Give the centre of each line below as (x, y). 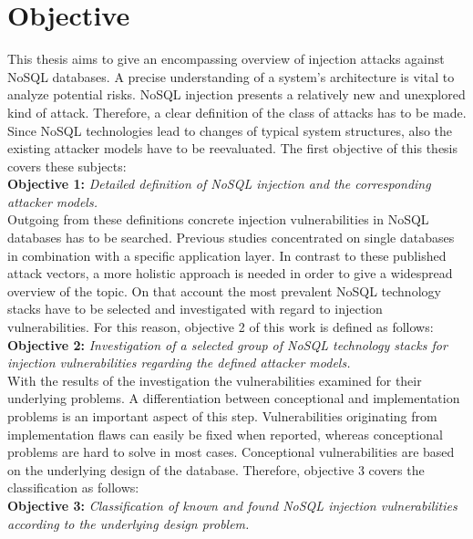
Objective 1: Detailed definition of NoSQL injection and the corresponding (219, 184)
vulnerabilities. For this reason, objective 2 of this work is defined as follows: (221, 327)
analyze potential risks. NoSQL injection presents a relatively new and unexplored (236, 94)
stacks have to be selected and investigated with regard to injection (195, 309)
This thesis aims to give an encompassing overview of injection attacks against (226, 59)
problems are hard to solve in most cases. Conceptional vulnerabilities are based (231, 452)
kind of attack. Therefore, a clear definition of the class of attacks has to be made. (237, 112)
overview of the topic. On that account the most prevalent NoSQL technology (224, 290)
